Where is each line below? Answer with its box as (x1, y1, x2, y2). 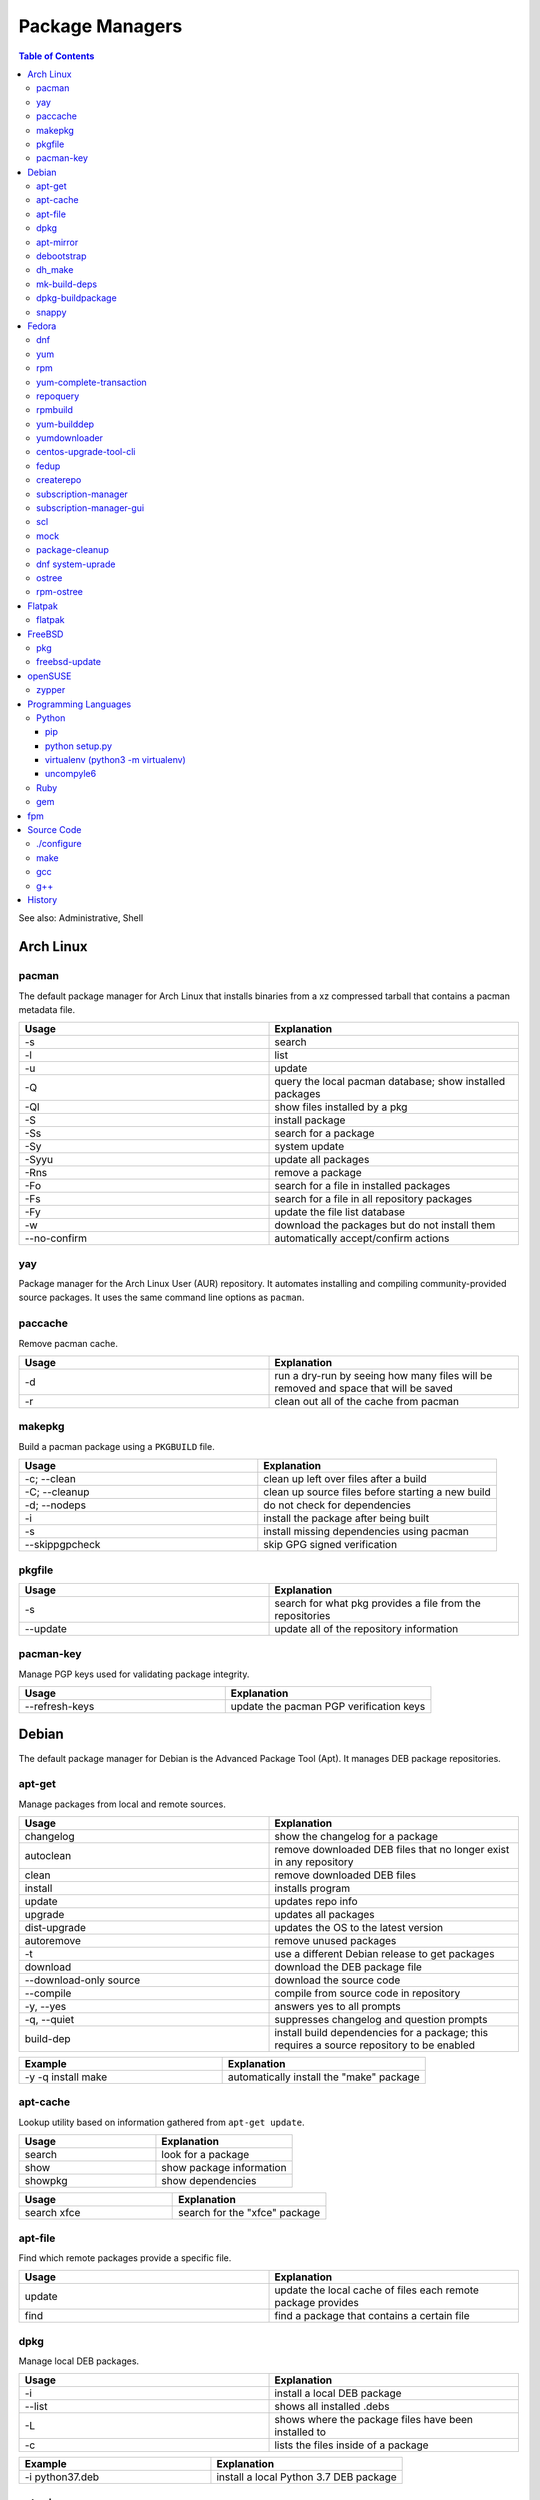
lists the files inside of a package (274, 2438, 429, 2452)
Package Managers (18, 15, 183, 37)
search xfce (24, 2206, 81, 2220)
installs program (274, 1881, 350, 1895)
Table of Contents (18, 50, 95, 62)
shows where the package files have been (274, 2413, 474, 2427)
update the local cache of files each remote (274, 2283, 480, 2297)
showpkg (24, 2174, 69, 2188)
